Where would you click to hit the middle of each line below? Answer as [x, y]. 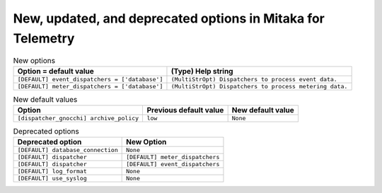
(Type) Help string [202, 71]
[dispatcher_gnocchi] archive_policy [78, 118]
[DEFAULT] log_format [52, 171]
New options [34, 60]
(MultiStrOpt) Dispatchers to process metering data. [259, 86]
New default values [45, 99]
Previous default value [185, 110]
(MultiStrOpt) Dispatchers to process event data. [254, 79]
